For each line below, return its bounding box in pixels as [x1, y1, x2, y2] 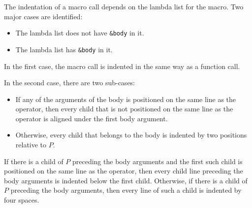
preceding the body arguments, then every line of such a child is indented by [10, 185, 242, 195]
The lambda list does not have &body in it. [15, 28, 144, 38]
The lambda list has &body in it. [15, 44, 113, 54]
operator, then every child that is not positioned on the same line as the [15, 104, 233, 114]
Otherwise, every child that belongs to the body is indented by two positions [15, 130, 247, 140]
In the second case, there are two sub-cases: [4, 77, 135, 88]
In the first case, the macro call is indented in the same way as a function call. [4, 61, 240, 71]
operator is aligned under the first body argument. [15, 113, 168, 123]
